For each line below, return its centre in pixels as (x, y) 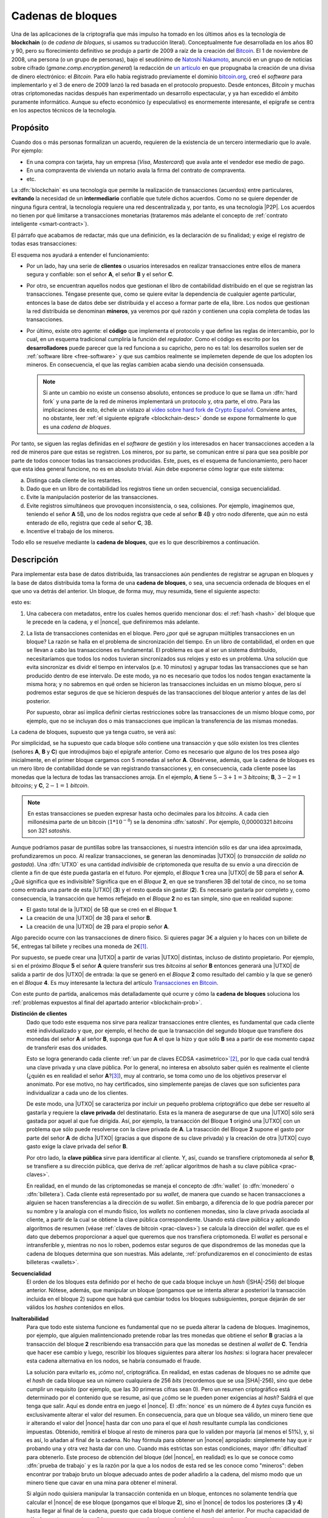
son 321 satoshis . (50, 830)
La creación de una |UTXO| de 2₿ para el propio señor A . (98, 927)
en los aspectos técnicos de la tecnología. (64, 111)
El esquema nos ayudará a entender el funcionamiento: (80, 254)
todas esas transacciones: (44, 243)
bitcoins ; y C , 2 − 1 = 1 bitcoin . (50, 786)
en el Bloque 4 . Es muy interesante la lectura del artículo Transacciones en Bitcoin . (115, 983)
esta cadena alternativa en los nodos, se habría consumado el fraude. (114, 1361)
